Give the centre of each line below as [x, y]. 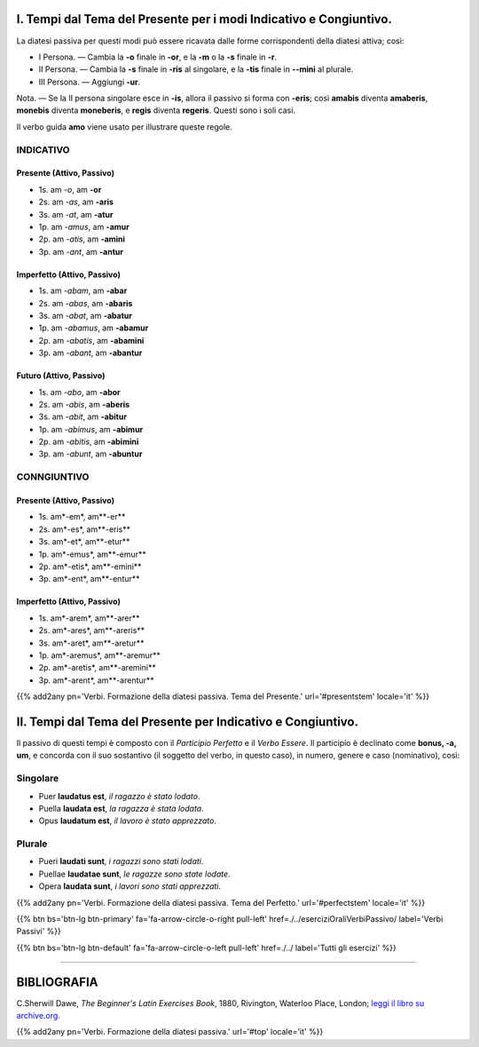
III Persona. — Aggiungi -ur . [90, 82]
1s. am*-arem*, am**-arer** [89, 618]
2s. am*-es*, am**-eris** [85, 529]
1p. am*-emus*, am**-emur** [92, 554]
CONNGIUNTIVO [53, 477]
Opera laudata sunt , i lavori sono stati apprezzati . [130, 886]
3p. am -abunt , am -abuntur [90, 454]
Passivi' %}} [39, 932]
